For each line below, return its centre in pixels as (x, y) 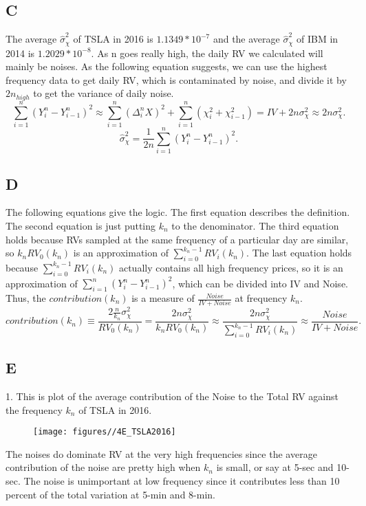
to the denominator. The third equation (255, 225)
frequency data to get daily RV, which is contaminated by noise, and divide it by (176, 79)
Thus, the (26, 298)
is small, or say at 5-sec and (275, 467)
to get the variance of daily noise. (104, 93)
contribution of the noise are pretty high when (103, 467)
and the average (246, 39)
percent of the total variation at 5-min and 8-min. (110, 494)
